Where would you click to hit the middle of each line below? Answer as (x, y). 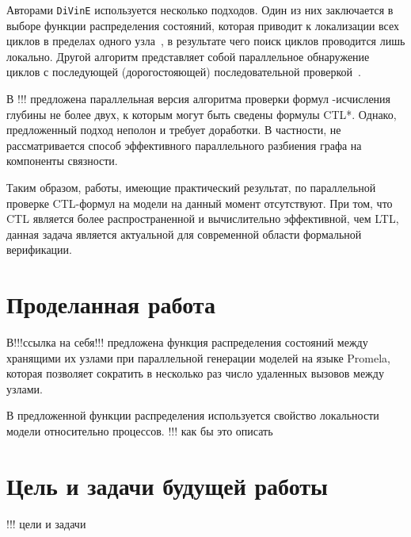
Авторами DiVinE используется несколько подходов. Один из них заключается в (200, 10)
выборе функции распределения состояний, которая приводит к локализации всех (203, 25)
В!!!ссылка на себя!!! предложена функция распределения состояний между (187, 342)
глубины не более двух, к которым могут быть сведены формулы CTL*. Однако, (202, 114)
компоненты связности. (62, 161)
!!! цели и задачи (46, 523)
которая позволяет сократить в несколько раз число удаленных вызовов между (195, 373)
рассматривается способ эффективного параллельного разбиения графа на (184, 145)
